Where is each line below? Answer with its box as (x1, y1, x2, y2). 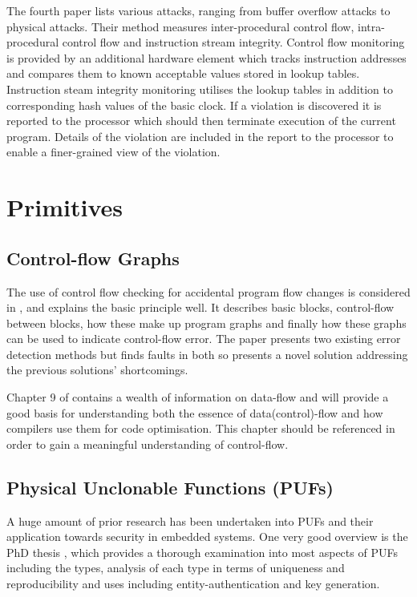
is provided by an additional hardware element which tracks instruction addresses (6, 49, 407, 66)
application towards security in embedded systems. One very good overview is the (6, 528, 408, 545)
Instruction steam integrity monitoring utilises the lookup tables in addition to (6, 80, 393, 97)
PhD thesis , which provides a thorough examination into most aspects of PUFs (6, 543, 398, 560)
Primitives (6, 191, 123, 224)
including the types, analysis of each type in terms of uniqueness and (6, 559, 345, 576)
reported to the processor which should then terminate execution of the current (6, 112, 396, 129)
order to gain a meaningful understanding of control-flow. (6, 435, 289, 452)
